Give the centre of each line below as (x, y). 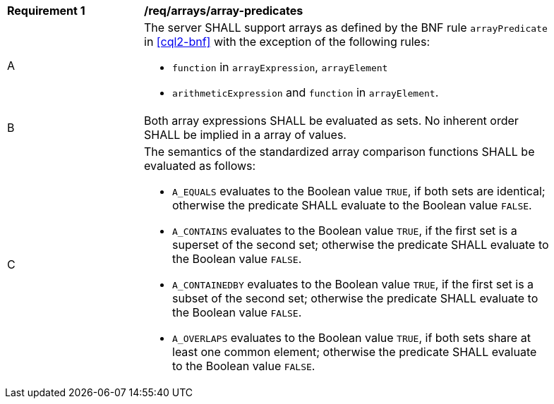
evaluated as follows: (200, 166)
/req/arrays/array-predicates (224, 11)
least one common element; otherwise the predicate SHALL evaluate (355, 352)
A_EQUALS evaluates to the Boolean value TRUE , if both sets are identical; (359, 191)
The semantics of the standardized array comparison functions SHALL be (339, 152)
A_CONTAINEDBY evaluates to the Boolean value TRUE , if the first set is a (353, 284)
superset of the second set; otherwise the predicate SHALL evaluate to (361, 245)
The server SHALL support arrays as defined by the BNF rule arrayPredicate (346, 27)
